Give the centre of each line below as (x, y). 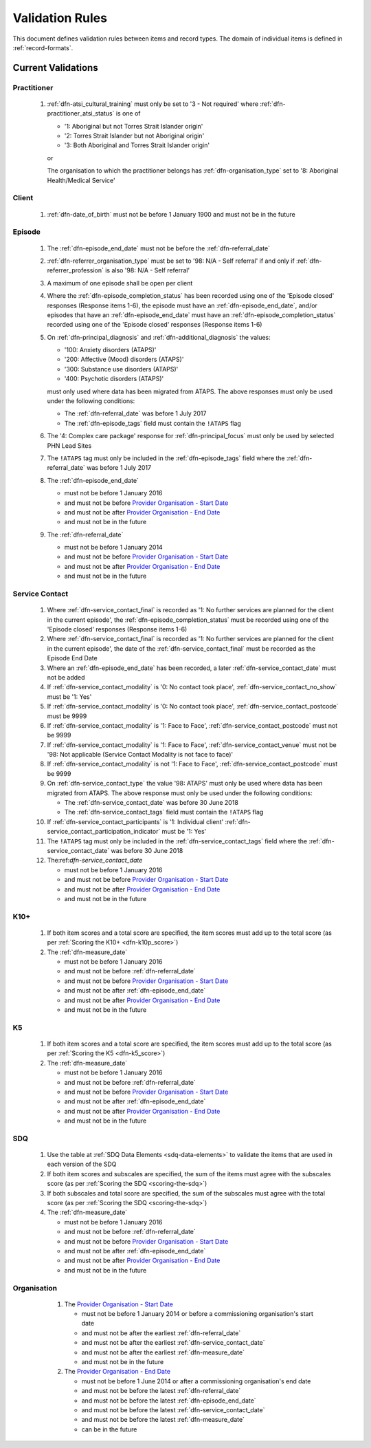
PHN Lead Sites (69, 445)
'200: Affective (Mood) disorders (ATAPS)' (124, 359)
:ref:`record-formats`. (43, 47)
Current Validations (56, 68)
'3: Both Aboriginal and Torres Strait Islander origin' (137, 145)
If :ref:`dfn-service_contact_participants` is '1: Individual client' (135, 821)
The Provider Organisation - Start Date (119, 1304)
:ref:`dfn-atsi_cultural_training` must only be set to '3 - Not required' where (153, 104)
